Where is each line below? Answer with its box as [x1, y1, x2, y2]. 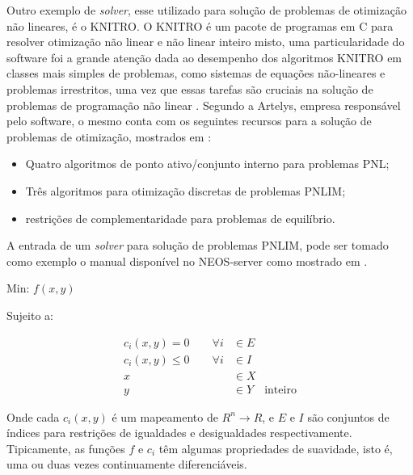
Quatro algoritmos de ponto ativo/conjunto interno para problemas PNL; [25, 155, 390, 172]
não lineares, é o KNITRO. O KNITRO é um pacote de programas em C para [6, 17, 394, 34]
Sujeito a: [6, 306, 53, 323]
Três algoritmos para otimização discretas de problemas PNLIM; [25, 182, 346, 199]
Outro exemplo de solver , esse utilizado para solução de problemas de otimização [6, 2, 407, 18]
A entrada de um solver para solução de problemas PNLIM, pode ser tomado [6, 237, 389, 254]
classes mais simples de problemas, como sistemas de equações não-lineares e [6, 65, 386, 82]
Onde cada [6, 408, 60, 425]
